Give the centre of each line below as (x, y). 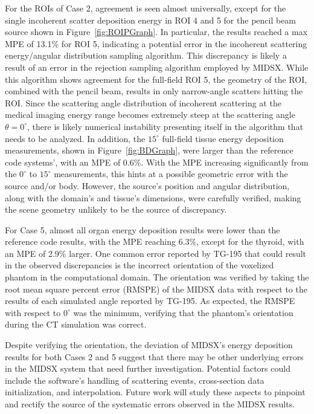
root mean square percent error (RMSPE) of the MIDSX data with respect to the (156, 289)
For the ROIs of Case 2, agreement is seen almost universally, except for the (146, 8)
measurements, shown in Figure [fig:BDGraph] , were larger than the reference (149, 150)
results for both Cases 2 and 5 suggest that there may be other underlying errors (154, 356)
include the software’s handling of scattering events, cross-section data (135, 380)
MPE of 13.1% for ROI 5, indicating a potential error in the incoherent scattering (156, 43)
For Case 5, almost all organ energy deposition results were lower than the (143, 229)
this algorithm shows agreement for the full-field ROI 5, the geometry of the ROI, (156, 79)
